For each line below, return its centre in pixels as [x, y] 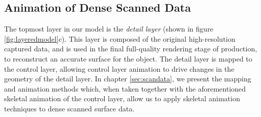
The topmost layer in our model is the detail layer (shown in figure [109, 29]
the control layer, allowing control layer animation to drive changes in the [119, 68]
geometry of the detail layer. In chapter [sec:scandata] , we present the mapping [128, 79]
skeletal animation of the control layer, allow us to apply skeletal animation [122, 98]
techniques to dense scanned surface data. [69, 108]
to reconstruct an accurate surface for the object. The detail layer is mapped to [128, 58]
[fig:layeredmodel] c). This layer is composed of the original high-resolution [120, 38]
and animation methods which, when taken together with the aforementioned [125, 88]
